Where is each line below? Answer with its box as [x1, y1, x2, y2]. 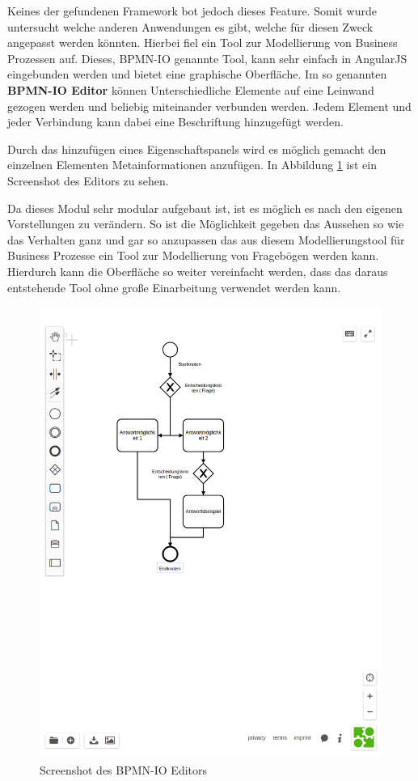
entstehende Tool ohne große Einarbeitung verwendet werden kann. [7, 278, 341, 295]
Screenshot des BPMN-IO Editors [40, 761, 208, 778]
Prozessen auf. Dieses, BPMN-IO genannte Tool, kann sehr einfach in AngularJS [7, 49, 407, 66]
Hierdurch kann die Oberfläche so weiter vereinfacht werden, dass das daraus [7, 262, 388, 279]
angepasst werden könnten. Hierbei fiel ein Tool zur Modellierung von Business [7, 34, 398, 51]
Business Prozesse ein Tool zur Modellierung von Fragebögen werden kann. [7, 247, 379, 264]
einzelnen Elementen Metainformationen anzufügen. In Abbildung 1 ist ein [7, 156, 377, 173]
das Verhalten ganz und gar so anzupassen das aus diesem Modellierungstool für [7, 231, 405, 248]
